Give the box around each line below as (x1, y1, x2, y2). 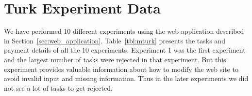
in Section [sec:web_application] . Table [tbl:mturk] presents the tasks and (4, 35, 225, 45)
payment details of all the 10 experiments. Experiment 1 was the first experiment (4, 45, 246, 55)
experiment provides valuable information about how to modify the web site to (4, 64, 238, 74)
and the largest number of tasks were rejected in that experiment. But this (4, 54, 226, 64)
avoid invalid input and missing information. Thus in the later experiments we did (4, 73, 249, 83)
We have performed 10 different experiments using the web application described (4, 26, 244, 36)
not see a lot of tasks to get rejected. (4, 82, 113, 93)
